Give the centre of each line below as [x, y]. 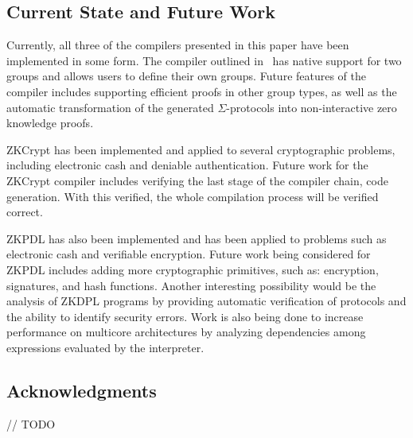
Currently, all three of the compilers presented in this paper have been [178, 45]
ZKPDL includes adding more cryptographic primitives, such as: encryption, [193, 269]
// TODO [31, 423]
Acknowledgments [82, 390]
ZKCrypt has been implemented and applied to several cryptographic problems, [201, 149]
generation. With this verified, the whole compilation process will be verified [193, 196]
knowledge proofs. [50, 123]
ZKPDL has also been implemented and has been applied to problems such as [197, 238]
